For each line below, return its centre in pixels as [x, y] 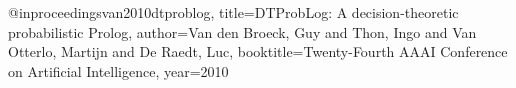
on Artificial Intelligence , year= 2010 [118, 70]
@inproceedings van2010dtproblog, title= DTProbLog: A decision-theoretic [233, 12]
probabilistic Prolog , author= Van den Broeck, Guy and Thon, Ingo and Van [242, 31]
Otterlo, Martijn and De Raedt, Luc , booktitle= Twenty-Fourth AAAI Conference [258, 51]
